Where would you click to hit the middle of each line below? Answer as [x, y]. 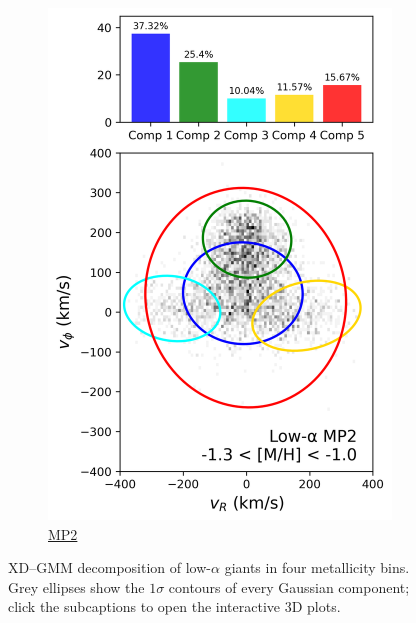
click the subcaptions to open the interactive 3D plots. [174, 606]
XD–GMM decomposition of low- [109, 567]
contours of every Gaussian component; [289, 586]
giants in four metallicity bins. [317, 567]
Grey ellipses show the [76, 586]
